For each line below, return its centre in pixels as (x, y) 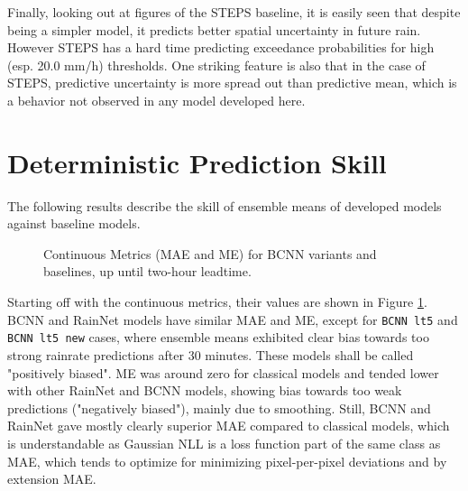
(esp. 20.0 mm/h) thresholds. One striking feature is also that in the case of (216, 65)
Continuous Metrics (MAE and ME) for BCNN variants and (210, 253)
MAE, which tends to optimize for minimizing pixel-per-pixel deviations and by (227, 461)
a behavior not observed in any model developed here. (156, 100)
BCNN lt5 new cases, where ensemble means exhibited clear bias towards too (218, 337)
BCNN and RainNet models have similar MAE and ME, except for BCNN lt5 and (233, 319)
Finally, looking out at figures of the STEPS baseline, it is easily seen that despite (234, 12)
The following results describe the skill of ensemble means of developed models (225, 205)
